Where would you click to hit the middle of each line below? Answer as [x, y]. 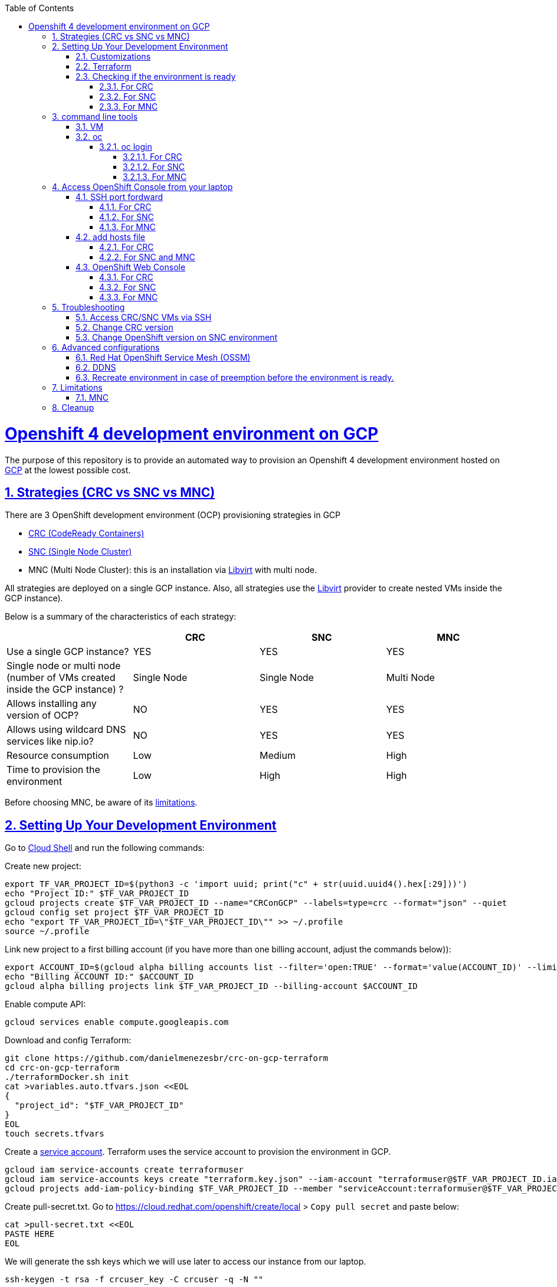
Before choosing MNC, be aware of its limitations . [101, 803]
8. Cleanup [73, 407]
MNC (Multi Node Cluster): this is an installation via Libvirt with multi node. [173, 570]
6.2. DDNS [96, 367]
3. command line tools [95, 117]
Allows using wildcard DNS [66, 730]
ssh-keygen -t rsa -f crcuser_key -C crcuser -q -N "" [134, 1280]
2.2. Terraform [104, 66]
